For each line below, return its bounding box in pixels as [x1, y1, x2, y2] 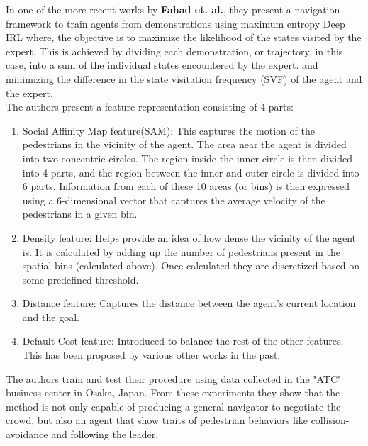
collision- [311, 413, 350, 428]
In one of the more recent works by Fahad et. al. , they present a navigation [6, 2, 340, 16]
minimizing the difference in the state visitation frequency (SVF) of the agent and [6, 71, 362, 86]
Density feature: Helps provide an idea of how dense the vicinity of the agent [22, 230, 357, 245]
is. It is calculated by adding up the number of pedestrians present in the [22, 244, 340, 259]
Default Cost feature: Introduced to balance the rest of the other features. [22, 333, 344, 348]
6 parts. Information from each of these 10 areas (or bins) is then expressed [22, 179, 350, 194]
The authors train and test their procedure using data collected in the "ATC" [6, 371, 342, 386]
